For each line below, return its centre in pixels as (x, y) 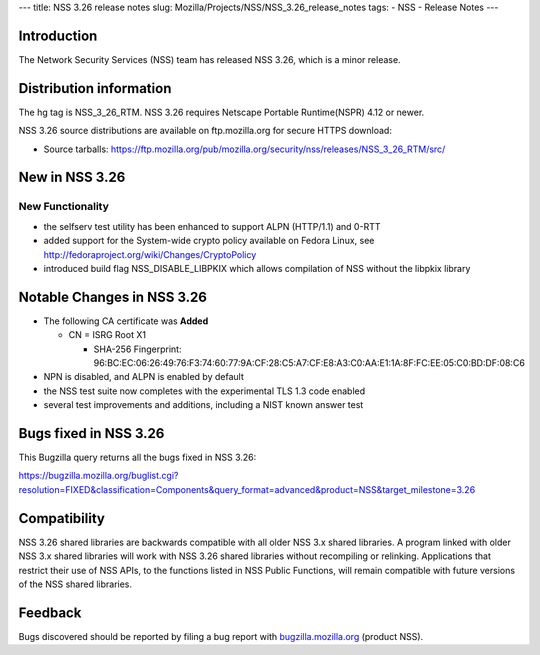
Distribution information (95, 88)
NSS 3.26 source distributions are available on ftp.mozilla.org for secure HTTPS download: (205, 131)
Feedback (50, 612)
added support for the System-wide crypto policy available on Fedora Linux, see (209, 241)
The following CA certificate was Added (126, 321)
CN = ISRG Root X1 (107, 335)
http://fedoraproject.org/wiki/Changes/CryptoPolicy (150, 254)
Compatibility (61, 518)
